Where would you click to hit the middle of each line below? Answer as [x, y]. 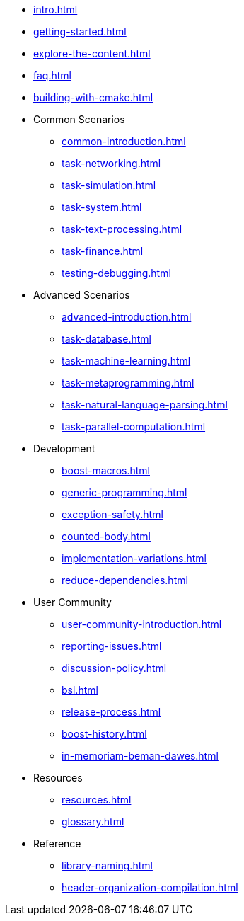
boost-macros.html [106, 470]
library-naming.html [107, 865]
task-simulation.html [109, 185]
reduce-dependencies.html [125, 580]
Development [64, 448]
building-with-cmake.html [93, 97]
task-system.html [102, 207]
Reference [57, 843]
